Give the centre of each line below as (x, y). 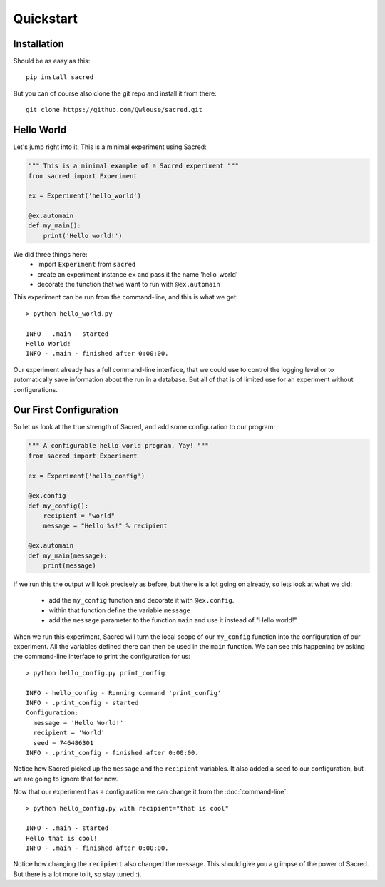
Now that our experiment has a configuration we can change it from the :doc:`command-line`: (151, 792)
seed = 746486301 (63, 743)
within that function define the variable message (119, 610)
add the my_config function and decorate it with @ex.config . (142, 600)
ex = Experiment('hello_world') (85, 196)
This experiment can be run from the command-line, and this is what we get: (125, 297)
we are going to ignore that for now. (66, 779)
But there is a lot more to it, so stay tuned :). (77, 874)
